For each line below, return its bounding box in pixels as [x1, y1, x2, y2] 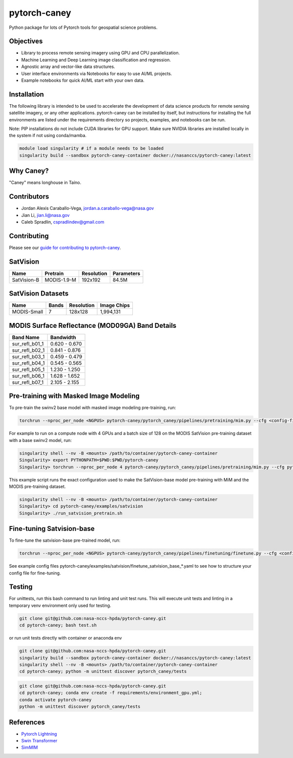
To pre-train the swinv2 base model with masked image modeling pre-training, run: [9, 405, 176, 411]
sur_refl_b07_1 [12, 379, 44, 386]
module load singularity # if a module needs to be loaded [19, 146, 164, 151]
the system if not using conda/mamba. [9, 133, 87, 138]
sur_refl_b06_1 [12, 372, 45, 379]
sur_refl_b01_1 [12, 340, 44, 347]
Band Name [12, 334, 40, 341]
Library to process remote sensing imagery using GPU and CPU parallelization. [21, 50, 180, 56]
